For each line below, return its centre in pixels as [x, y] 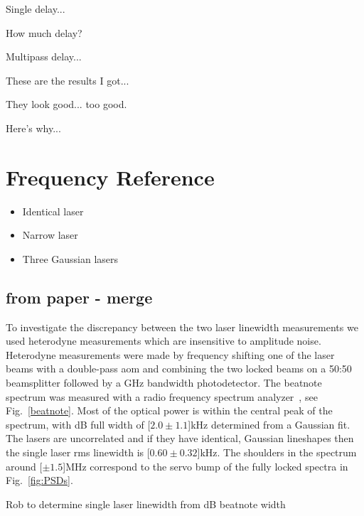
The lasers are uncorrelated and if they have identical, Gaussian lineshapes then [180, 438]
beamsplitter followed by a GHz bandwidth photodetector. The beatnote [164, 383]
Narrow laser [50, 235]
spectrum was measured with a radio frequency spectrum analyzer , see [162, 396]
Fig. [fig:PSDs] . [39, 480]
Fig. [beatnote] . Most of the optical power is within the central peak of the [169, 410]
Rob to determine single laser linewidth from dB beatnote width [146, 504]
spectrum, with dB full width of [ [78, 424]
